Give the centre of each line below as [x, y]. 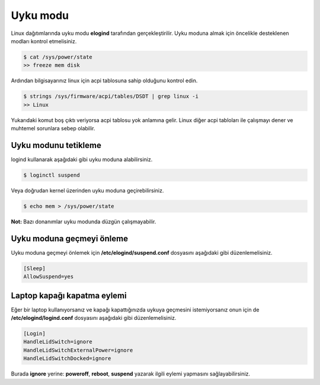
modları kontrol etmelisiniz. [44, 41]
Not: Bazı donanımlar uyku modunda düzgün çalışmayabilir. [84, 222]
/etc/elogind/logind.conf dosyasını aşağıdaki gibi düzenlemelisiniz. [94, 318]
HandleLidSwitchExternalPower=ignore [78, 350]
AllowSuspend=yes [49, 277]
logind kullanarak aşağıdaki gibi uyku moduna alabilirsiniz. [82, 159]
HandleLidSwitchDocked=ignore [67, 359]
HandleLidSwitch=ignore [58, 342]
